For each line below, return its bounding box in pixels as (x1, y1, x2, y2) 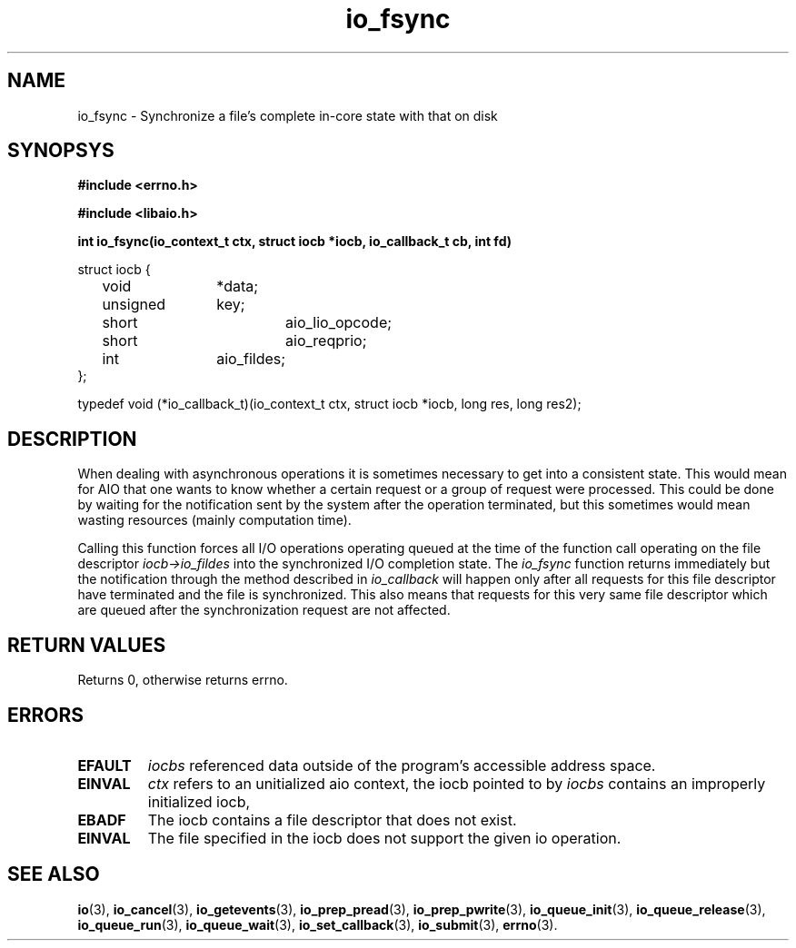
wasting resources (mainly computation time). (77, 512, 352, 528)
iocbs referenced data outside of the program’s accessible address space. (147, 755, 656, 775)
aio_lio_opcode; (285, 313, 393, 332)
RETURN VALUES (7, 633, 166, 657)
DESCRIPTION (7, 427, 137, 450)
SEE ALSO (7, 863, 100, 886)
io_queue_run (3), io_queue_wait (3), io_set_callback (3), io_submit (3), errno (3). (77, 916, 558, 933)
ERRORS (7, 703, 85, 726)
